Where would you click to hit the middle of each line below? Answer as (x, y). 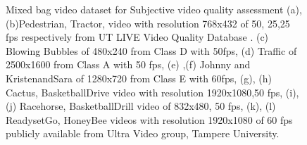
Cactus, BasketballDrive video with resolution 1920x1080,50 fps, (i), (152, 92)
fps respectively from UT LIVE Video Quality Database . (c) (137, 37)
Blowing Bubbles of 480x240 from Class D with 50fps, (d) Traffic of (151, 50)
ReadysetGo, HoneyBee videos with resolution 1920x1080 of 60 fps (149, 119)
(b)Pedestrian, (37, 23)
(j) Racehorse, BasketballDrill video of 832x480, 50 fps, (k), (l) (141, 106)
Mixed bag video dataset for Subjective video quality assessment (145, 9)
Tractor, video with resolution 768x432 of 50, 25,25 (180, 23)
